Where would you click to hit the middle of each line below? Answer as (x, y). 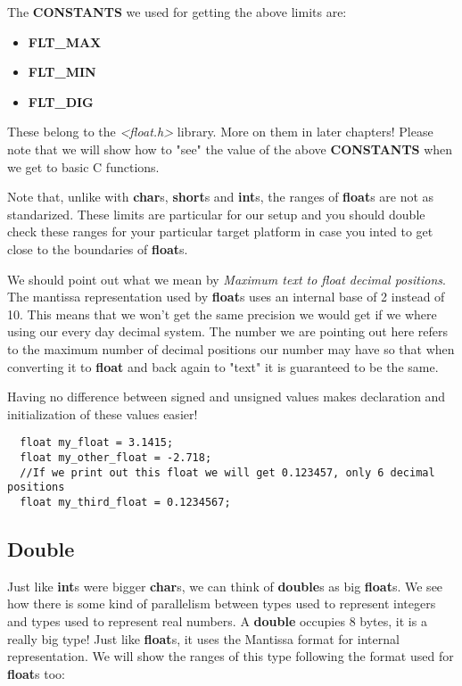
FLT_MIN (62, 72)
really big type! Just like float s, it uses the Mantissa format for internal (203, 638)
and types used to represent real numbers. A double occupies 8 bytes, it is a (217, 620)
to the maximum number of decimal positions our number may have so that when (231, 348)
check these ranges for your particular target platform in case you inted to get (220, 231)
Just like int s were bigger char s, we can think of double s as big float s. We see (225, 586)
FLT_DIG (61, 101)
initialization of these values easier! (103, 413)
